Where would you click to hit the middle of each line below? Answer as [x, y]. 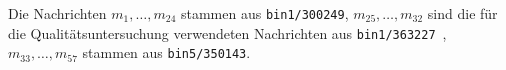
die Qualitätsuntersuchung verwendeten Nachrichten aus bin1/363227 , [227, 32]
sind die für [462, 13]
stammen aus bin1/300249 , [264, 13]
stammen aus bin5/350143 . [166, 52]
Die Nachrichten [57, 13]
